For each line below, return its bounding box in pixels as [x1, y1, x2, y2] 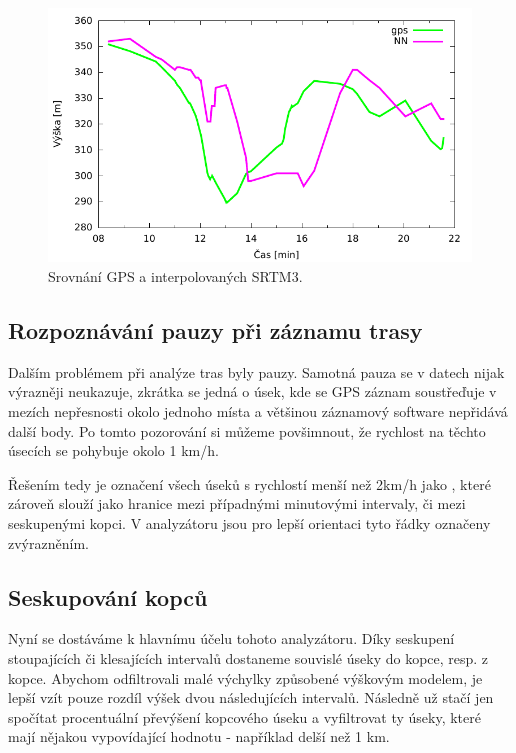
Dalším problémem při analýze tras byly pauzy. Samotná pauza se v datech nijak [8, 361, 505, 382]
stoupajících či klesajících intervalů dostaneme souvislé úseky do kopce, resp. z [8, 647, 489, 668]
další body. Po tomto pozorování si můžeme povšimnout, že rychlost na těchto [8, 420, 486, 441]
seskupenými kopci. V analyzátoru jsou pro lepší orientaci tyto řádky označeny [8, 512, 491, 533]
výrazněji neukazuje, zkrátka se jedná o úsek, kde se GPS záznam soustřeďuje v [8, 381, 497, 402]
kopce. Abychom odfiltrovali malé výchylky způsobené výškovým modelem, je [8, 667, 483, 688]
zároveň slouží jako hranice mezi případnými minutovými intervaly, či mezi [8, 493, 466, 514]
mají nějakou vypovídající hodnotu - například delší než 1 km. [8, 726, 390, 747]
